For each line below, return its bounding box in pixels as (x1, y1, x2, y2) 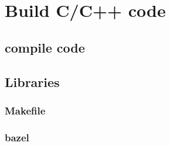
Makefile (5, 103, 46, 117)
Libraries (5, 72, 60, 91)
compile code (5, 38, 85, 56)
